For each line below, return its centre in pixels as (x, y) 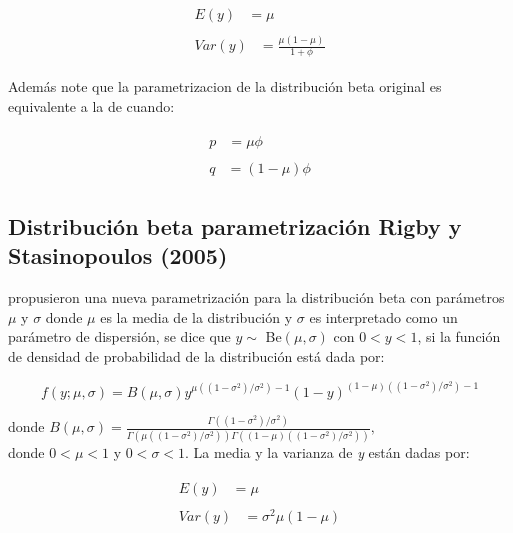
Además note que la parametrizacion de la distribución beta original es (225, 86)
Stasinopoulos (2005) (118, 255)
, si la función (459, 336)
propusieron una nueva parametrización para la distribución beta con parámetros (256, 297)
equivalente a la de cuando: (91, 105)
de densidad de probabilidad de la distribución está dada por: (196, 355)
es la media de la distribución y (196, 316)
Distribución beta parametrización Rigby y (235, 225)
